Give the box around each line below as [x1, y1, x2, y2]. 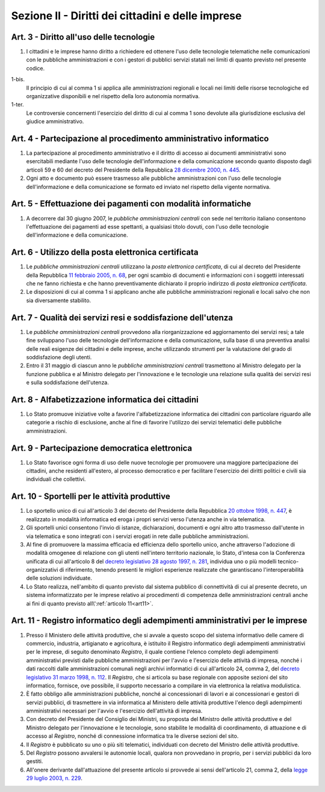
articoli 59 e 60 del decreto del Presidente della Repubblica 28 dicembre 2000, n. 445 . [26, 166, 241, 173]
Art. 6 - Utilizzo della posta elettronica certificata [11, 247, 199, 258]
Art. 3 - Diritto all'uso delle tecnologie [11, 32, 155, 42]
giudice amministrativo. [26, 118, 84, 125]
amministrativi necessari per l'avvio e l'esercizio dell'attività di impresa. [26, 707, 203, 714]
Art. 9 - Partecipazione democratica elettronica [11, 443, 193, 453]
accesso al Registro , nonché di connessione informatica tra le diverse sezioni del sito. [26, 732, 239, 740]
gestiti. [26, 758, 43, 765]
